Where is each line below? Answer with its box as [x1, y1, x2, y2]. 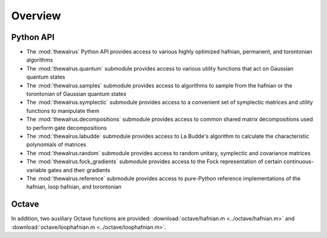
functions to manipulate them [26, 107, 100, 114]
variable [26, 166, 47, 173]
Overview [11, 9, 61, 22]
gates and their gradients [47, 166, 110, 173]
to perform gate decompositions [26, 124, 107, 131]
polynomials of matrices [26, 141, 87, 148]
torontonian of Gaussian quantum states [26, 91, 127, 98]
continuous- [283, 158, 314, 166]
